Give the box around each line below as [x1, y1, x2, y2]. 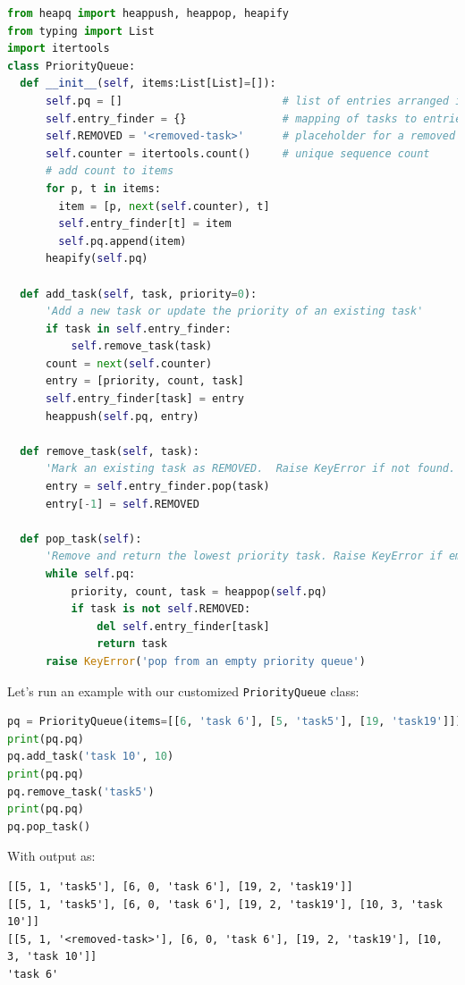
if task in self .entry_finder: [45, 322, 232, 335]
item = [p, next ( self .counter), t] [58, 199, 270, 213]
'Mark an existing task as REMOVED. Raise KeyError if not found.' [45, 462, 462, 476]
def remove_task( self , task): [20, 444, 199, 458]
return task [97, 637, 167, 651]
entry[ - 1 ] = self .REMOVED [45, 497, 199, 510]
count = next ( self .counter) [45, 357, 213, 370]
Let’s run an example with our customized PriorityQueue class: [7, 681, 359, 700]
